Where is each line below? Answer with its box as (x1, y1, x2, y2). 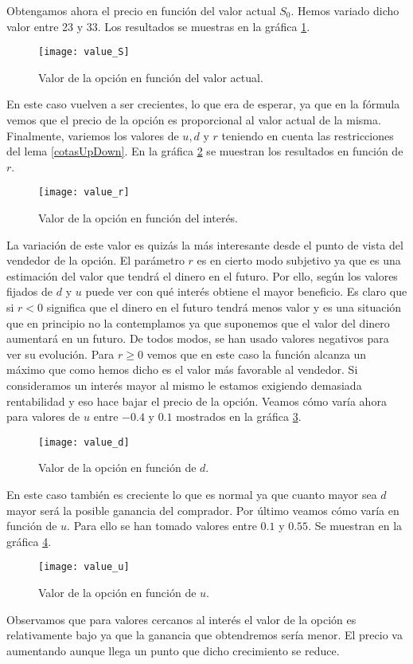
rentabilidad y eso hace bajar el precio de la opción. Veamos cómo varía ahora (6, 392, 387, 409)
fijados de (6, 283, 53, 300)
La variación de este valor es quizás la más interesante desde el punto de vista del (6, 236, 403, 253)
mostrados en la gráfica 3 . (176, 408, 302, 425)
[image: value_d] (38, 436, 130, 448)
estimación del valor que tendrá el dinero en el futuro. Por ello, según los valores (6, 267, 398, 284)
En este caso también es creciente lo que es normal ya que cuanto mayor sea (6, 486, 377, 503)
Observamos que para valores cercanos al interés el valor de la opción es (6, 611, 357, 627)
